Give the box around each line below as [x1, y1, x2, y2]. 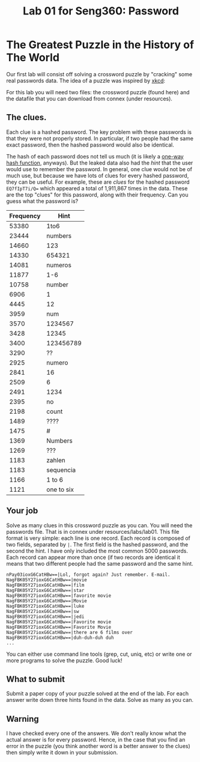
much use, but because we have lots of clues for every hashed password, [6, 172, 189, 179]
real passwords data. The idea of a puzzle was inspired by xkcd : [6, 77, 166, 84]
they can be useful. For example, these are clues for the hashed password [6, 178, 190, 186]
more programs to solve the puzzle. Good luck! [6, 656, 123, 664]
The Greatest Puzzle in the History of [6, 38, 194, 52]
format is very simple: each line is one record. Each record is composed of [6, 534, 190, 542]
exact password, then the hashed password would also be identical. [6, 141, 174, 148]
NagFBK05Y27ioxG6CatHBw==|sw [6, 608, 79, 614]
